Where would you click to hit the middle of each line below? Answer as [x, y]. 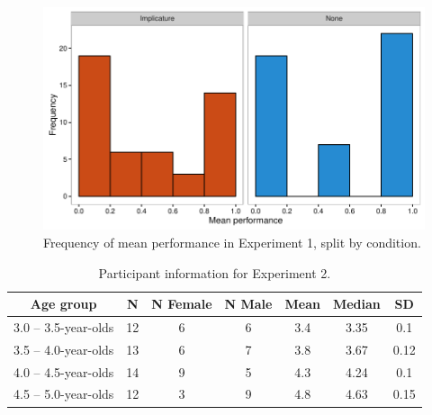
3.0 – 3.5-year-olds [64, 326]
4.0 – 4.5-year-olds [64, 371]
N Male [248, 304]
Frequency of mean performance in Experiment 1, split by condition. [232, 242]
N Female [182, 304]
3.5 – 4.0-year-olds [64, 349]
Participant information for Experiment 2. [215, 272]
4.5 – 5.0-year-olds [64, 394]
